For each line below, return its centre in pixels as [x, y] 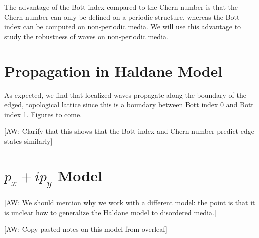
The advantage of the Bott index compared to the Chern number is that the [121, 7]
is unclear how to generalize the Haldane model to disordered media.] [110, 212]
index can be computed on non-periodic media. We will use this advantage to [123, 26]
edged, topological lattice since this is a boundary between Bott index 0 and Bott [129, 104]
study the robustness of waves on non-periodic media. [86, 36]
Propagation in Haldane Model [114, 70]
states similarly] [29, 141]
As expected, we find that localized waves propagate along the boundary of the [126, 94]
